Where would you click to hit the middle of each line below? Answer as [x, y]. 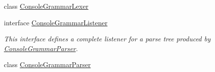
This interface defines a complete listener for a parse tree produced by [107, 39]
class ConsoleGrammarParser [47, 64]
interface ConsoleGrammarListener [56, 22]
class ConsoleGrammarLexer [46, 6]
